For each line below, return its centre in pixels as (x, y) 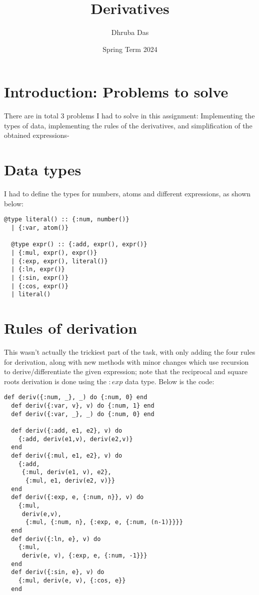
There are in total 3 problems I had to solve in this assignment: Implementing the (129, 116)
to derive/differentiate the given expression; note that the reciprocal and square (126, 371)
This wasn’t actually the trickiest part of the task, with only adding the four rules (130, 352)
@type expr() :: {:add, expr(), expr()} (79, 245)
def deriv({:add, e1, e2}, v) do (67, 431)
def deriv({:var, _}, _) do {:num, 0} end (83, 414)
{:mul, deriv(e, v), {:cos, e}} (72, 580)
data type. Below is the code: (170, 381)
